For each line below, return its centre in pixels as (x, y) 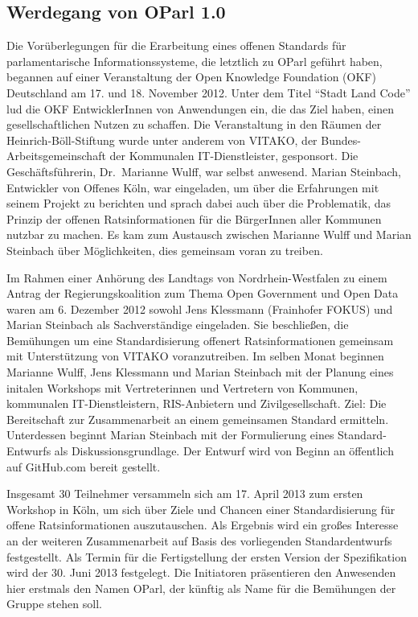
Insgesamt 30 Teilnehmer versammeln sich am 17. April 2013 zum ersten (185, 494)
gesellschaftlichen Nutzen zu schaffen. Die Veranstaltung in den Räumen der (194, 124)
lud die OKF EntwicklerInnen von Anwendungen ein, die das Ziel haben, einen (200, 108)
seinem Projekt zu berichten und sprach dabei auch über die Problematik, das (199, 203)
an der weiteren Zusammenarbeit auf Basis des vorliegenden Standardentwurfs (199, 541)
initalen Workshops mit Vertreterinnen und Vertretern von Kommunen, (182, 387)
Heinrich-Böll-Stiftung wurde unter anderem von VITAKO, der (162, 140)
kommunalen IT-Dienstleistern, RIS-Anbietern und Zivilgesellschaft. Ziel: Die (197, 403)
